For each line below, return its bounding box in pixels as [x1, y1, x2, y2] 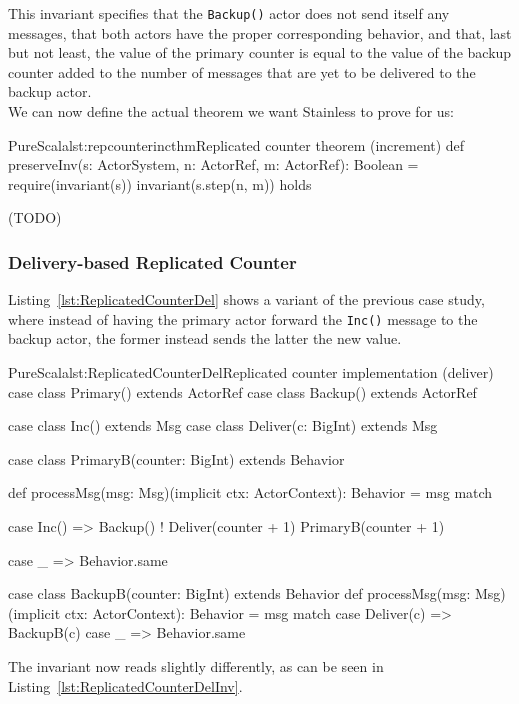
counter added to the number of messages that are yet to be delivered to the [8, 61, 476, 82]
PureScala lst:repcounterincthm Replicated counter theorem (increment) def [8, 134, 465, 155]
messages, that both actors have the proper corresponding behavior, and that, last [8, 22, 512, 43]
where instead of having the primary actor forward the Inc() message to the [8, 308, 478, 329]
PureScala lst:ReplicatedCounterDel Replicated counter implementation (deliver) [8, 362, 494, 383]
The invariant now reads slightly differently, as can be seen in [8, 656, 384, 676]
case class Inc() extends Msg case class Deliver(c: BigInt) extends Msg [8, 415, 438, 436]
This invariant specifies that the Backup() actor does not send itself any [8, 3, 450, 23]
